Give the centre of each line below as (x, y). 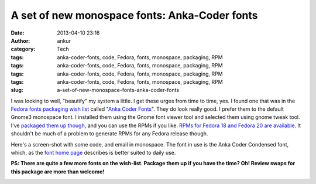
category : (23, 49)
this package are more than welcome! (58, 171)
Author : (20, 40)
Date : (18, 33)
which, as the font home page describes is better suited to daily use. (93, 153)
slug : (17, 90)
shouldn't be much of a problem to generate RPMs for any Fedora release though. (109, 134)
